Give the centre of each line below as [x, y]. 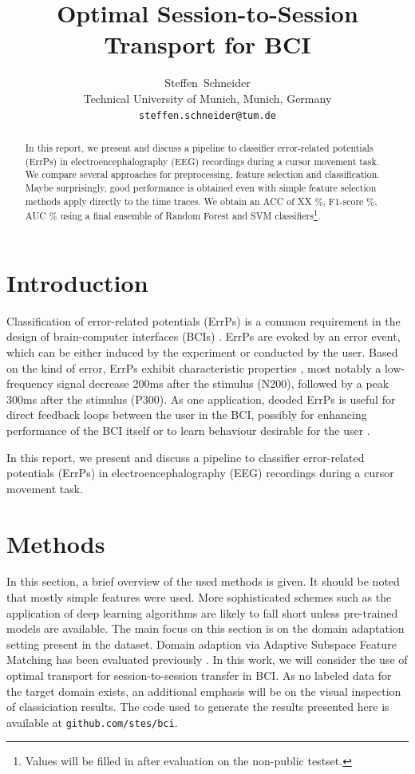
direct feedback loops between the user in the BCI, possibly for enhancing [187, 415]
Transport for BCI [207, 44]
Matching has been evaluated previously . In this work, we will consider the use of [207, 659]
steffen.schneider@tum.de [207, 115]
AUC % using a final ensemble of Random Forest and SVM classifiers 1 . [173, 215]
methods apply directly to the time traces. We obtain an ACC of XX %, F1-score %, [201, 201]
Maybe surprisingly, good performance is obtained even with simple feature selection [201, 187]
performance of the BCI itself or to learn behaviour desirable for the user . [188, 430]
